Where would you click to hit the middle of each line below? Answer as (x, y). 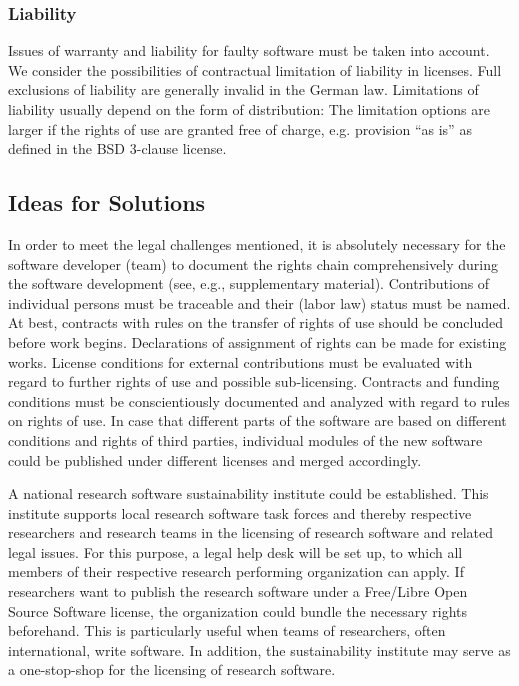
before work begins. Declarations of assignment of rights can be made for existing (257, 341)
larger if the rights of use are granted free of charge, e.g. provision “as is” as (240, 128)
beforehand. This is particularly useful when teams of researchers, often (227, 630)
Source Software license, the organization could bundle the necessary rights (238, 610)
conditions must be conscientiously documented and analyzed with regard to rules (259, 400)
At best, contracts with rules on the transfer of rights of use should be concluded (256, 322)
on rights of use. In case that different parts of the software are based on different (257, 420)
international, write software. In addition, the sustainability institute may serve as (259, 649)
